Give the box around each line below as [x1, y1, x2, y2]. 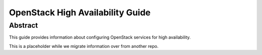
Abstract [9, 21, 38, 30]
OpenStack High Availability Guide [9, 7, 151, 18]
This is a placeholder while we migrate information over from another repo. [9, 43, 159, 49]
